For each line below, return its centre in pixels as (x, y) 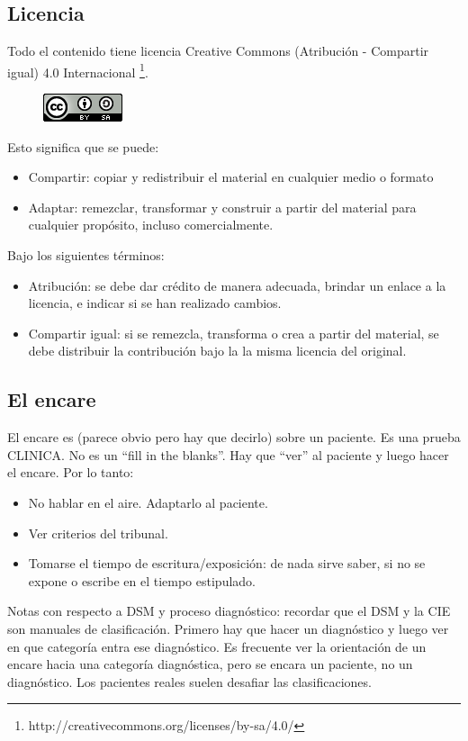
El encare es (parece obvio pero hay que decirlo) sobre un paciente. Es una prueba (234, 437)
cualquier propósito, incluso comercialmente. (151, 225)
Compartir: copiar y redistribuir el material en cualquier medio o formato (231, 177)
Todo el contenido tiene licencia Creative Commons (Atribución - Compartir (218, 51)
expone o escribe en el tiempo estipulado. (142, 580)
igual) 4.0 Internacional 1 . (78, 70)
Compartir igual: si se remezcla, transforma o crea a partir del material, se (234, 333)
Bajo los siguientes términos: (86, 255)
